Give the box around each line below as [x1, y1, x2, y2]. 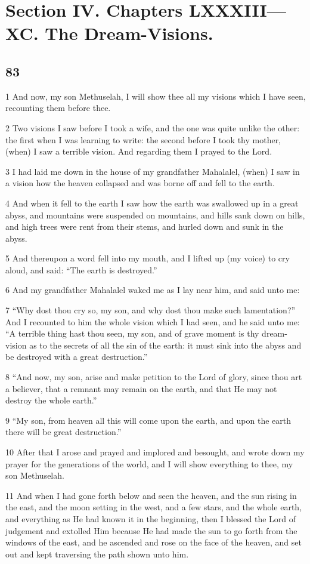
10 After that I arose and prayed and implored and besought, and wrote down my [5, 446, 305, 458]
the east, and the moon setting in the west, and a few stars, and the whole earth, [5, 501, 302, 513]
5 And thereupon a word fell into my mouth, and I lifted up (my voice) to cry [5, 252, 290, 264]
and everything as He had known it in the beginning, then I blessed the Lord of [5, 512, 296, 525]
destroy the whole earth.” [5, 394, 97, 406]
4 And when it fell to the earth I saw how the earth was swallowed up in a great [5, 196, 299, 209]
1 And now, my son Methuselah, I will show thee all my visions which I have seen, [5, 90, 306, 102]
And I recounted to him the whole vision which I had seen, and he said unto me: [5, 315, 300, 328]
